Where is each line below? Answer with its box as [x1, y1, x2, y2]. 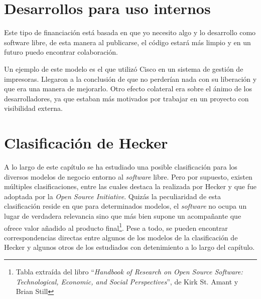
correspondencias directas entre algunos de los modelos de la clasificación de [4, 232, 238, 242]
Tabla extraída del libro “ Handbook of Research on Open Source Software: [16, 266, 243, 276]
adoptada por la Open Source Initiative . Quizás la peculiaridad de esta [4, 191, 221, 201]
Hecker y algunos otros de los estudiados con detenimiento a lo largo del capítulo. [4, 242, 255, 252]
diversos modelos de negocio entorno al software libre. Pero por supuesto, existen [4, 171, 252, 182]
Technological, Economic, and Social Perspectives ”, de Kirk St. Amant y [16, 276, 238, 286]
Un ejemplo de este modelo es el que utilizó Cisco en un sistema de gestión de [4, 63, 243, 74]
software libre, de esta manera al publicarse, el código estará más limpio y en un [4, 37, 251, 47]
